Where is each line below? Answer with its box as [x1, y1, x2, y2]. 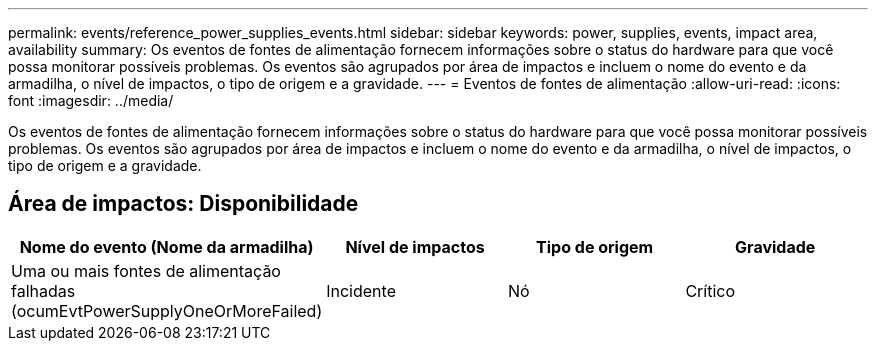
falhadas [11, 280, 76, 301]
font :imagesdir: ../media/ [8, 92, 174, 109]
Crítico [685, 280, 736, 301]
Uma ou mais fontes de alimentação [11, 260, 281, 281]
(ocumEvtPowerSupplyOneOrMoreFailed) [11, 300, 323, 321]
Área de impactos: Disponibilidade [8, 191, 359, 217]
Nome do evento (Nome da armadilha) [19, 236, 314, 257]
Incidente [326, 280, 396, 301]
